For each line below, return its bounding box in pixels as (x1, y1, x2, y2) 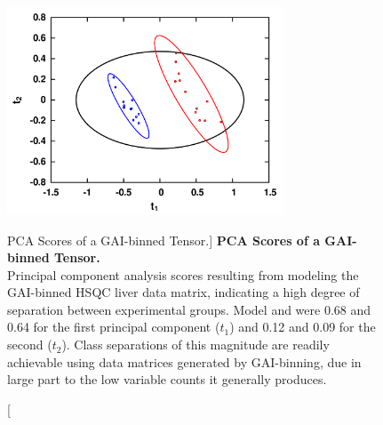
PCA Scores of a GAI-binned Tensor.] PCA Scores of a (7, 230, 321, 249)
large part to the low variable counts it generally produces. (7, 370, 327, 389)
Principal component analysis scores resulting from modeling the (7, 265, 359, 284)
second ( (7, 335, 52, 354)
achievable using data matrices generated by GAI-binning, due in (7, 352, 362, 371)
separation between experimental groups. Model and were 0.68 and (7, 300, 371, 318)
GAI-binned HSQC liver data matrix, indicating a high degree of (7, 283, 360, 301)
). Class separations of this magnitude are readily (61, 335, 330, 354)
